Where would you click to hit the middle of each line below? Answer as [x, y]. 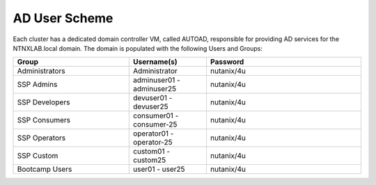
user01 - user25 [159, 169]
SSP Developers [44, 102]
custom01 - [152, 152]
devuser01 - [153, 98]
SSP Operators [41, 138]
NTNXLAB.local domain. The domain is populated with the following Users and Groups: [138, 48]
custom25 [150, 160]
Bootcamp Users [45, 169]
